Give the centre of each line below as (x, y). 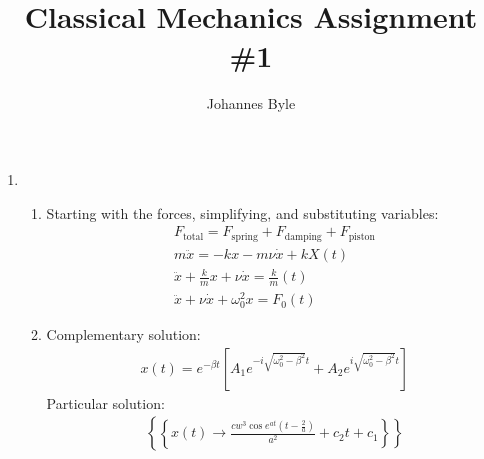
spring (244, 236)
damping (303, 236)
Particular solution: (105, 402)
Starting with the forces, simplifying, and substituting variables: (242, 212)
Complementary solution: (123, 334)
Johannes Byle (251, 103)
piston (361, 236)
